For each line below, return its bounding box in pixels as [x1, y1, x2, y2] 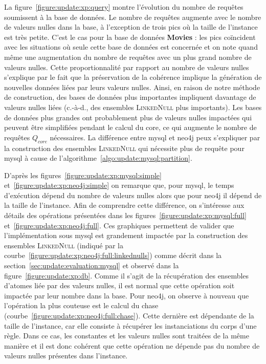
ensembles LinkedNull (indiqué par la [4, 240, 124, 250]
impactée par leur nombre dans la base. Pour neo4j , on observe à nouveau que [4, 290, 249, 301]
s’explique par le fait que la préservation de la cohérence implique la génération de [4, 72, 262, 82]
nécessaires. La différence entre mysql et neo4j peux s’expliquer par [50, 132, 260, 142]
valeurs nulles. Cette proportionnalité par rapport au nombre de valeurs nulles [4, 61, 249, 72]
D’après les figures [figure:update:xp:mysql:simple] [4, 169, 162, 180]
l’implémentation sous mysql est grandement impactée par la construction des [4, 230, 248, 241]
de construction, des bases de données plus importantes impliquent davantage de [4, 92, 256, 102]
